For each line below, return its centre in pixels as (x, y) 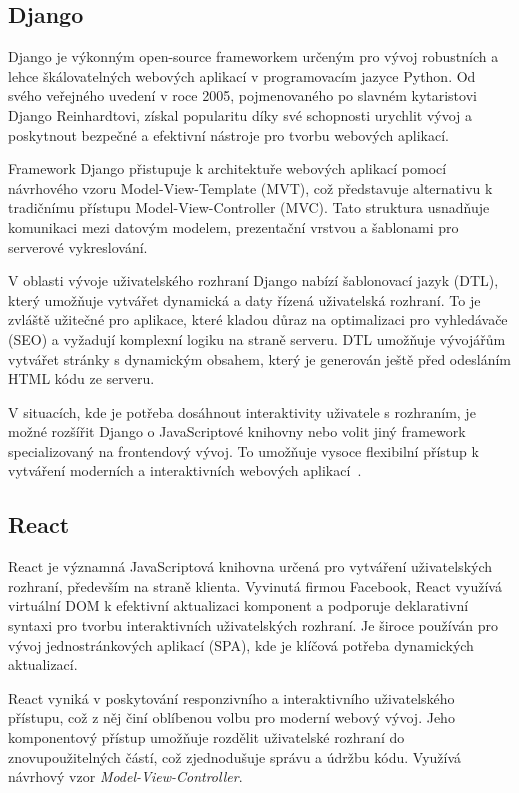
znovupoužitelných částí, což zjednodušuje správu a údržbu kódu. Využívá (235, 756)
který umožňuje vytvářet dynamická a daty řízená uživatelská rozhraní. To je (244, 299)
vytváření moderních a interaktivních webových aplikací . (185, 470)
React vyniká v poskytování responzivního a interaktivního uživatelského (231, 697)
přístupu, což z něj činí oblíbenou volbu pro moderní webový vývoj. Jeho (231, 717)
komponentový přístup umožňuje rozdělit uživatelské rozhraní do (206, 737)
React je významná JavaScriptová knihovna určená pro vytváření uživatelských (250, 566)
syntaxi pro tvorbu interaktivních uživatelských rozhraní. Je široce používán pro (253, 625)
